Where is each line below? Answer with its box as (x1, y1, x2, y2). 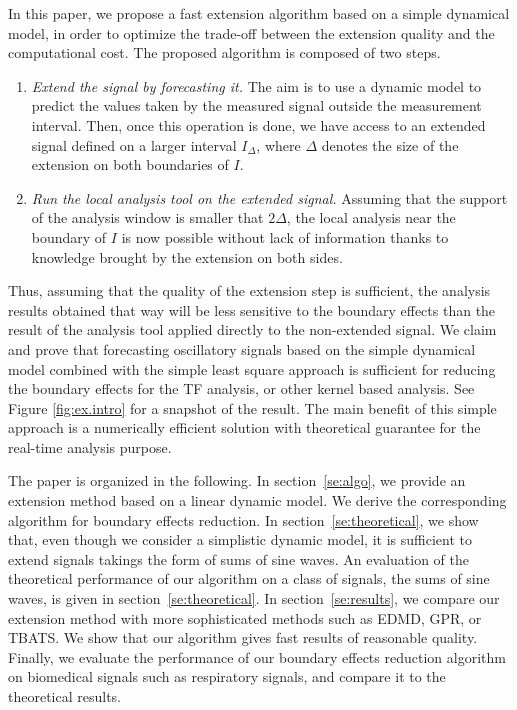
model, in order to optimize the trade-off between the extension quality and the (8, 22, 495, 43)
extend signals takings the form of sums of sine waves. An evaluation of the (8, 548, 469, 569)
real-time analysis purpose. (8, 436, 172, 457)
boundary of (31, 226, 107, 247)
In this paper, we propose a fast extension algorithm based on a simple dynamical (8, 3, 510, 23)
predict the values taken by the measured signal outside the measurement (31, 95, 482, 116)
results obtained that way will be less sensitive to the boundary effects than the (8, 299, 496, 320)
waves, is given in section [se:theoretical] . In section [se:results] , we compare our (8, 588, 500, 609)
